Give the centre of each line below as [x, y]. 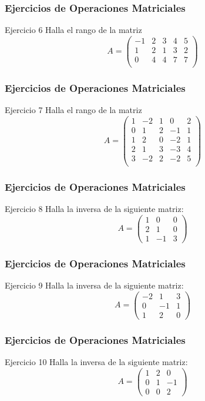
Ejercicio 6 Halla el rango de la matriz [73, 30]
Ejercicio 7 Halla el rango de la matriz [73, 110]
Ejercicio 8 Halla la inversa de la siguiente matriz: [94, 209]
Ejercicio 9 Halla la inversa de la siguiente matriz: [94, 285]
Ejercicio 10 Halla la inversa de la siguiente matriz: [96, 362]
